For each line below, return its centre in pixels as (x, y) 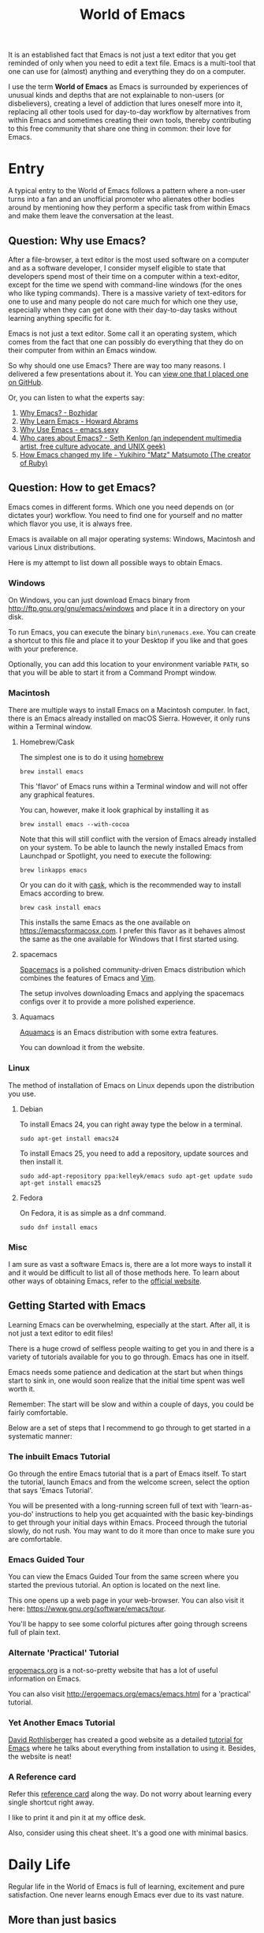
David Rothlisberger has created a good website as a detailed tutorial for (126, 1739)
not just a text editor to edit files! (61, 1333)
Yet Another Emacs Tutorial (62, 1723)
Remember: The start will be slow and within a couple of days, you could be (131, 1404)
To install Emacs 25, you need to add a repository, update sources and (134, 1153)
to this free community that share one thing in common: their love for (120, 128)
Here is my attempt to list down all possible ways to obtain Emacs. (115, 562)
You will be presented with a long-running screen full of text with (113, 1506)
